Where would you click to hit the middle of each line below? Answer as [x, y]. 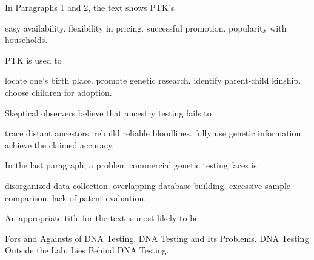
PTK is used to [33, 60]
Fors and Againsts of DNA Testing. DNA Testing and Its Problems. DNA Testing [157, 238]
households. [26, 40]
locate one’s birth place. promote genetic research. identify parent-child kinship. [153, 80]
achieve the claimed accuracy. [60, 145]
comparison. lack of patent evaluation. [76, 197]
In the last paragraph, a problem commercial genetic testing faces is [131, 165]
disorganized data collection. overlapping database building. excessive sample [148, 185]
